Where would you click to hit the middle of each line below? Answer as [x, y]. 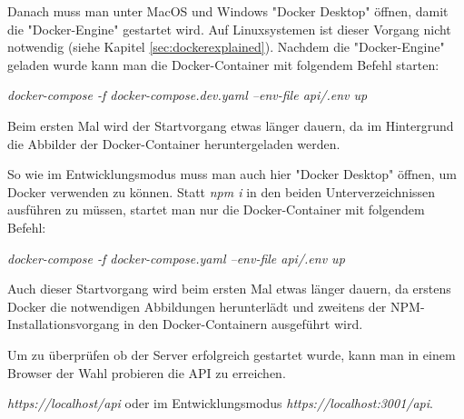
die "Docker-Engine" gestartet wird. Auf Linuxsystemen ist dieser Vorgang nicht [229, 29]
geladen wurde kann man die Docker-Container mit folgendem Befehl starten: [223, 64]
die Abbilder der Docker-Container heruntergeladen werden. [174, 143]
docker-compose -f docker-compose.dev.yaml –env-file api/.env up [188, 95]
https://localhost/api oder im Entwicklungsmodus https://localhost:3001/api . [220, 403]
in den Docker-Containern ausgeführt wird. [243, 324]
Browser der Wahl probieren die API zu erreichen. [147, 372]
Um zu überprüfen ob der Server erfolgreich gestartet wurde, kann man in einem [232, 354]
